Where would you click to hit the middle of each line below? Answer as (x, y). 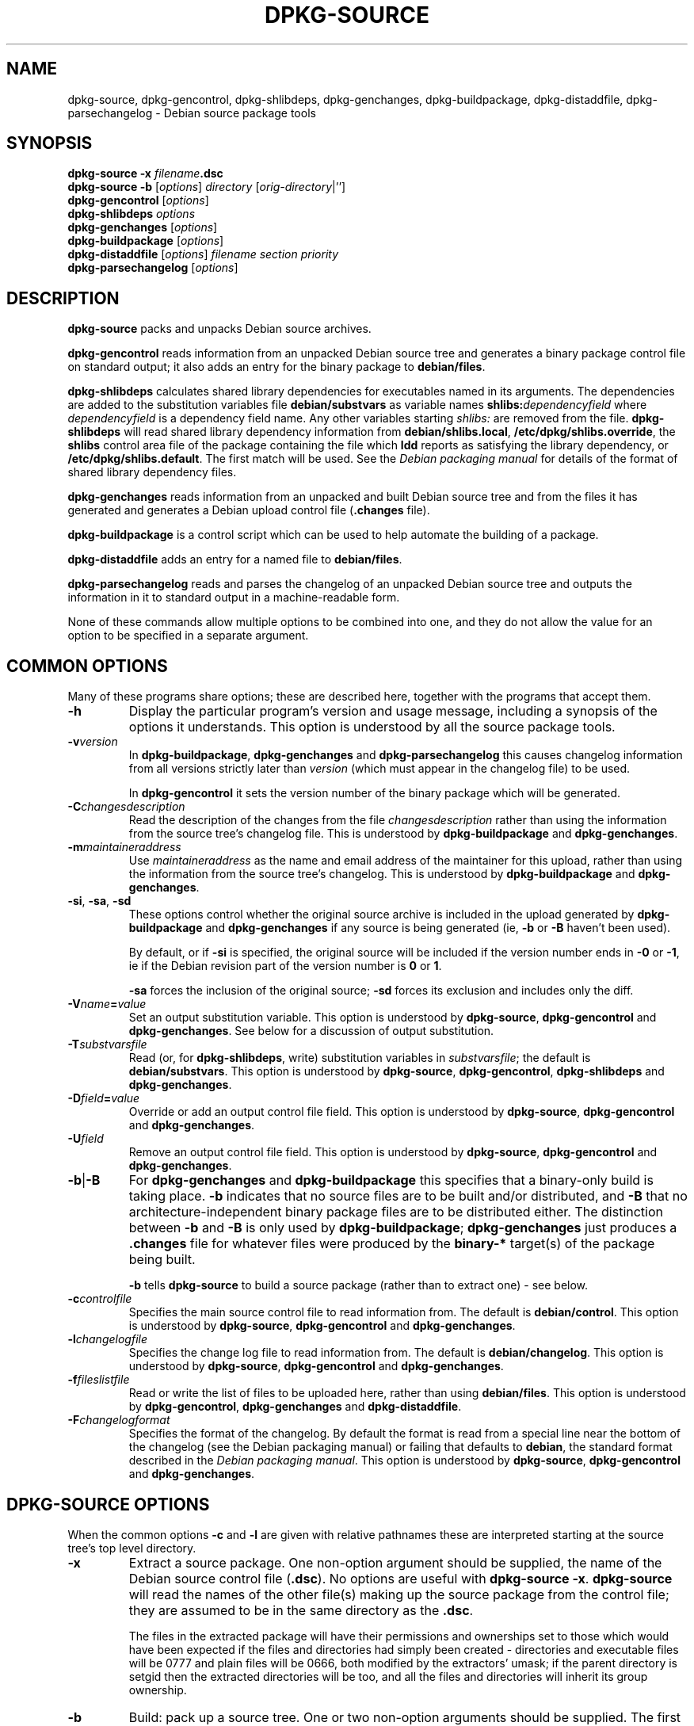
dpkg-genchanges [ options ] (143, 227)
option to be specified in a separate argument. (188, 636)
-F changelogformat (119, 1420)
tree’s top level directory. (132, 1548)
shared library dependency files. (152, 472)
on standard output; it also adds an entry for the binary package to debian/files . (276, 367)
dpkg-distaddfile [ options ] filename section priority (203, 254)
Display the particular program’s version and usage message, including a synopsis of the (393, 711)
